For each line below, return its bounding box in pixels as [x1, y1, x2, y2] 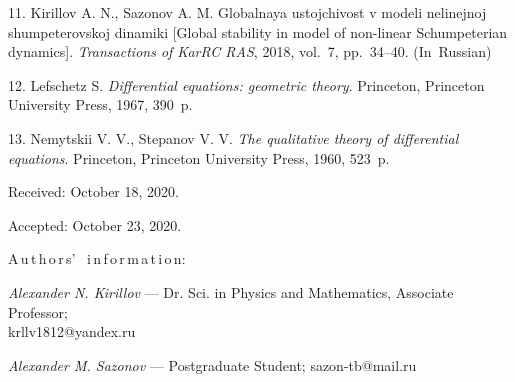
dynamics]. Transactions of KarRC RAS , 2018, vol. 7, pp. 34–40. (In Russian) [8, 41, 492, 62]
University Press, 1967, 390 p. [8, 94, 193, 115]
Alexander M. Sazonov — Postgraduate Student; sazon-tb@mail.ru [8, 354, 417, 375]
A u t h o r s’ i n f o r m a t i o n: [8, 248, 186, 269]
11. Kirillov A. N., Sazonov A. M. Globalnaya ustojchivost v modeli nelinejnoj [8, 2, 487, 22]
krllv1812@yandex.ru [8, 321, 136, 342]
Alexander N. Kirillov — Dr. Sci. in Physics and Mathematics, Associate [8, 281, 454, 302]
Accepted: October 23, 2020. [8, 214, 182, 235]
